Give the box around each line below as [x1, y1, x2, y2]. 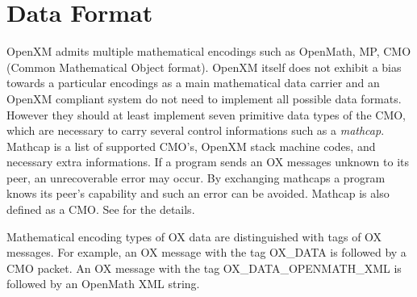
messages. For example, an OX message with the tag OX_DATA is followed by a [6, 244, 407, 261]
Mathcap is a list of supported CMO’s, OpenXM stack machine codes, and [6, 137, 376, 154]
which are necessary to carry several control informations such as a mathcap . [6, 122, 385, 139]
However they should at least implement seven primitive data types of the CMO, [6, 106, 407, 123]
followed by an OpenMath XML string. [6, 275, 200, 292]
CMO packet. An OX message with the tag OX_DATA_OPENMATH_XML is [6, 259, 402, 276]
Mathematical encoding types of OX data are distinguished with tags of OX [6, 228, 382, 245]
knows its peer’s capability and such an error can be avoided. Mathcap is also [6, 185, 390, 202]
